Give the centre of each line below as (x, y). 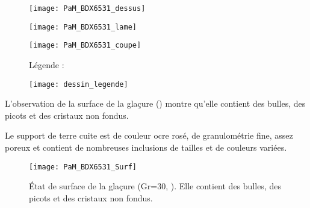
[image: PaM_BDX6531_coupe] (85, 46)
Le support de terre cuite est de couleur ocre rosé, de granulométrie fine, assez (149, 135)
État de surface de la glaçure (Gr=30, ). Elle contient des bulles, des (155, 186)
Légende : (47, 64)
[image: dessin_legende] (79, 84)
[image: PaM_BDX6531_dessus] (87, 8)
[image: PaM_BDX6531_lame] (83, 27)
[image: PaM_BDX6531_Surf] (83, 167)
